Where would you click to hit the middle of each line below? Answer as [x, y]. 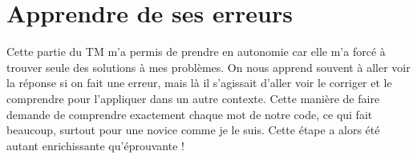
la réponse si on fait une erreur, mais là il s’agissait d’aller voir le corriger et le [199, 83]
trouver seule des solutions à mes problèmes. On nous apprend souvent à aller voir [208, 67]
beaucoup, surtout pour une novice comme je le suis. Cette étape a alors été [193, 130]
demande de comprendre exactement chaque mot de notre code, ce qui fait [190, 114]
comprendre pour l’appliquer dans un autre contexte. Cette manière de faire [193, 98]
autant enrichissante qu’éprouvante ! [95, 145]
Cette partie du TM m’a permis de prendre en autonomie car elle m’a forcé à [196, 52]
